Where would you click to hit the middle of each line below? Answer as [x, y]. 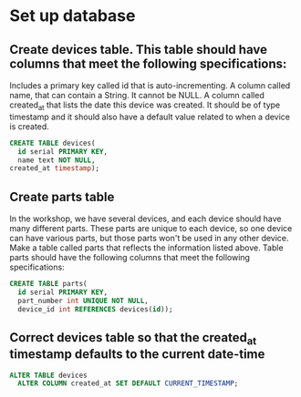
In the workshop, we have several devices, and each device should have [145, 219]
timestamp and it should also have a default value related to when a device [150, 117]
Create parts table [62, 197]
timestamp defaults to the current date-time [137, 355]
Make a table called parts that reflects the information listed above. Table [147, 248]
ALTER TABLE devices [49, 375]
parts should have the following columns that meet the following [130, 258]
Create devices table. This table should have [138, 50]
